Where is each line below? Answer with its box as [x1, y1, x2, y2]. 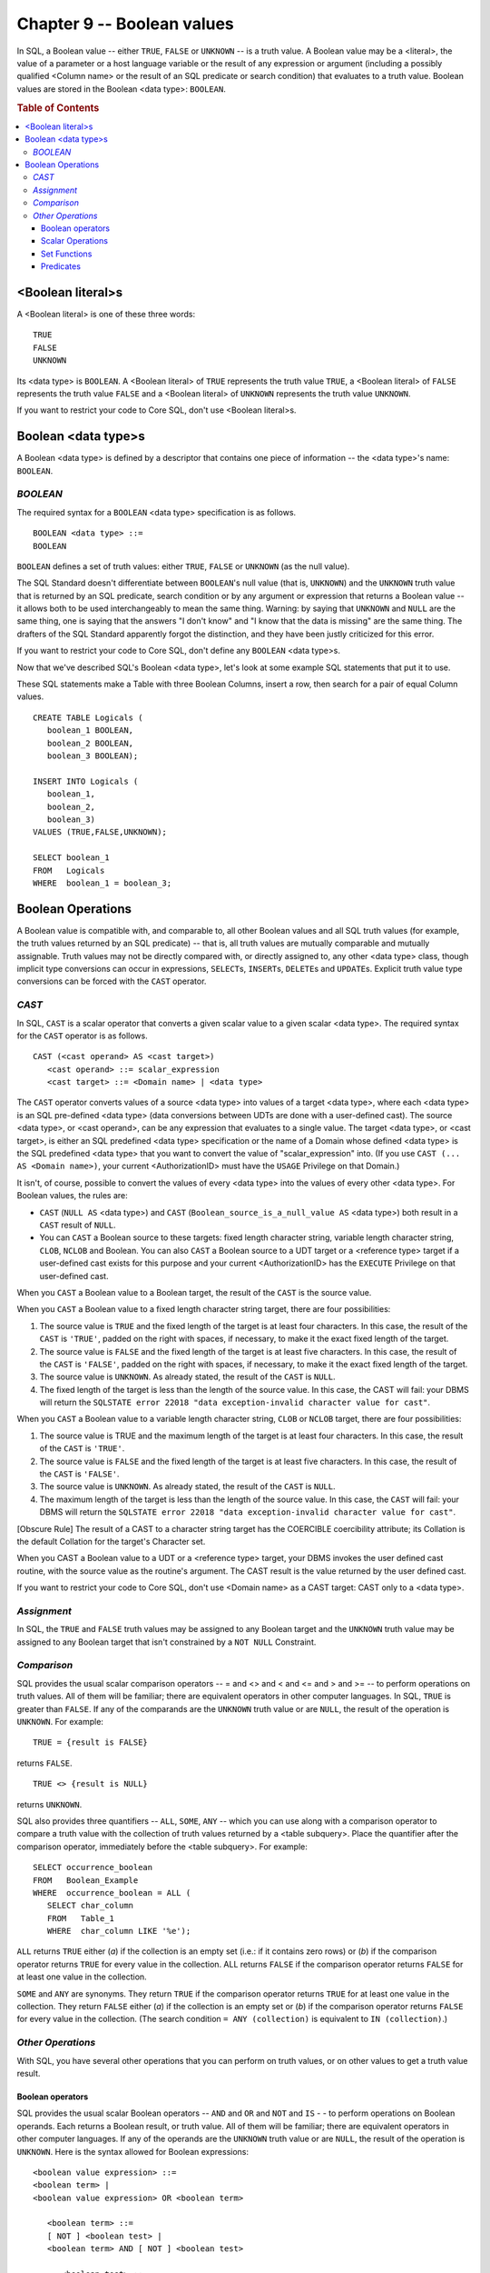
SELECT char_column [46, 1900, 134, 1911]
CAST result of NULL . [39, 1219, 116, 1230]
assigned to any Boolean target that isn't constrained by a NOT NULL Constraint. [16, 1637, 317, 1647]
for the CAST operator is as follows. [16, 1030, 149, 1041]
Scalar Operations [41, 235, 109, 246]
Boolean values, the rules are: [16, 1190, 129, 1201]
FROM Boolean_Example [33, 1875, 139, 1886]
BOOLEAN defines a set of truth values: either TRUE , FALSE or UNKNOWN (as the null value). [16, 560, 350, 572]
